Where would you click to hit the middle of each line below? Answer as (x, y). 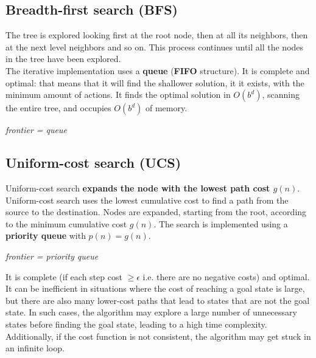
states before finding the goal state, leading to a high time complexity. (136, 324)
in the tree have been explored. (63, 59)
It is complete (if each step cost (64, 276)
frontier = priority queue (52, 256)
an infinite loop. (35, 348)
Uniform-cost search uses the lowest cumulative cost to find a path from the (147, 200)
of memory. (166, 108)
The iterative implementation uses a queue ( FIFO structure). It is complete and (158, 70)
